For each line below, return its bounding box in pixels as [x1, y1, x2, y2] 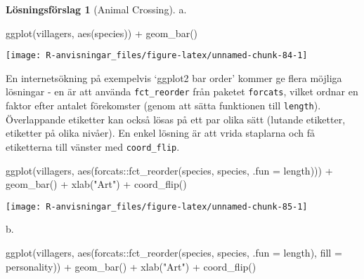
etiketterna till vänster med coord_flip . [6, 139, 180, 154]
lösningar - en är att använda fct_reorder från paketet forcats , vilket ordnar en [6, 84, 358, 99]
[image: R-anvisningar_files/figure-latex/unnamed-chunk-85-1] [6, 201, 308, 212]
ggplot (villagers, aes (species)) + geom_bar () [6, 25, 198, 40]
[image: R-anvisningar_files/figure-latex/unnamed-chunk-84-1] [6, 50, 308, 61]
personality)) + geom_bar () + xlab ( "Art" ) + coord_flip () [6, 259, 256, 273]
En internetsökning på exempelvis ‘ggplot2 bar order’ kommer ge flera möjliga [6, 70, 342, 85]
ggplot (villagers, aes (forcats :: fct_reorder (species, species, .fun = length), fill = [6, 245, 342, 260]
